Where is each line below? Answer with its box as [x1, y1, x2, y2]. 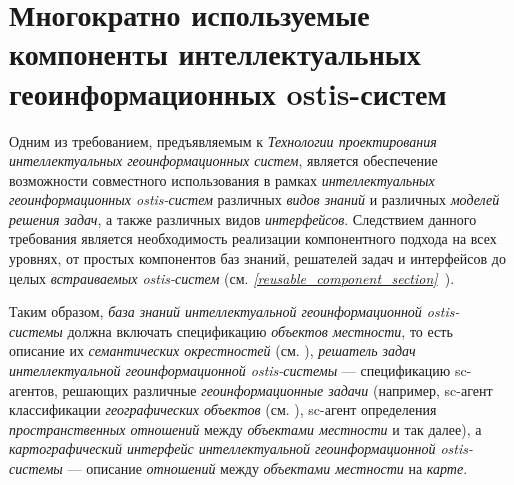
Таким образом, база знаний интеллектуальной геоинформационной [9, 301, 422, 322]
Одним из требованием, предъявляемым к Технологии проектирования [9, 130, 437, 151]
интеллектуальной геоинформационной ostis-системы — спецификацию [9, 360, 451, 381]
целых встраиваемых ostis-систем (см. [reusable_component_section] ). [9, 267, 455, 288]
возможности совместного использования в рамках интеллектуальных [9, 169, 435, 190]
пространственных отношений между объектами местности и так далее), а [9, 418, 482, 439]
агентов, [9, 379, 58, 400]
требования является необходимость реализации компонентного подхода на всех [9, 228, 497, 249]
